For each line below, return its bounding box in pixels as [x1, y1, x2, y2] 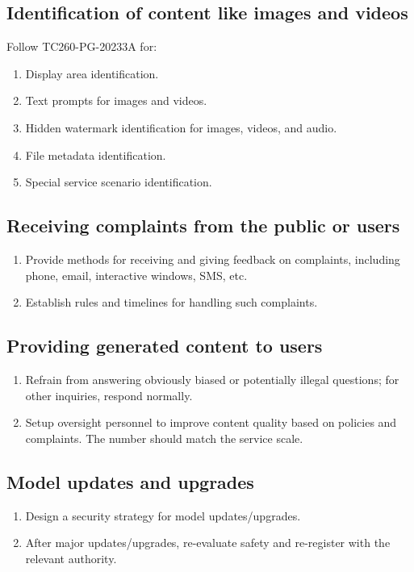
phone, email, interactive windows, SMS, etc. [25, 266, 248, 283]
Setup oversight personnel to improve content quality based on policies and [25, 414, 397, 431]
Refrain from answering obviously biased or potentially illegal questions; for [25, 370, 399, 387]
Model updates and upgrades [6, 469, 254, 494]
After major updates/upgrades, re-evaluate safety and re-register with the [25, 534, 391, 551]
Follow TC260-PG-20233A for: [6, 38, 157, 55]
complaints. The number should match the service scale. [25, 429, 303, 446]
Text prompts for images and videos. [25, 92, 207, 109]
